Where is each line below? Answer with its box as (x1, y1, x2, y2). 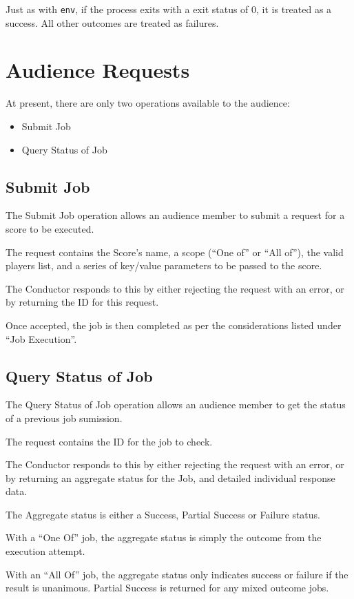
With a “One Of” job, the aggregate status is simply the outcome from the (6, 530, 322, 545)
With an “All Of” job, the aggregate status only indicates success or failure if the (6, 567, 348, 581)
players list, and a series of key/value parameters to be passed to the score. (6, 258, 322, 273)
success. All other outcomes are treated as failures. (6, 15, 219, 30)
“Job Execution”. (6, 331, 77, 346)
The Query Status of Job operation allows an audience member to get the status (6, 397, 346, 412)
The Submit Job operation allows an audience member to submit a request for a (6, 208, 345, 222)
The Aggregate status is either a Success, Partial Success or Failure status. (6, 507, 321, 521)
